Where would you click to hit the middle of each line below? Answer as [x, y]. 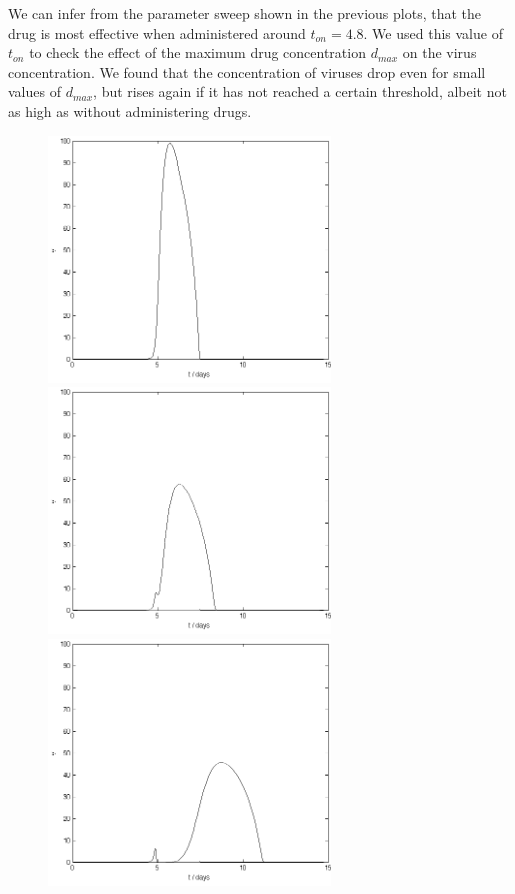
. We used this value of [433, 32]
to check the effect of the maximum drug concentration [197, 52]
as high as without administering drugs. [130, 110]
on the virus [439, 52]
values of [34, 91]
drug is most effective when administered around [157, 32]
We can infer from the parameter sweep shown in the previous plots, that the [244, 13]
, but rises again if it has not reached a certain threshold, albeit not [300, 91]
